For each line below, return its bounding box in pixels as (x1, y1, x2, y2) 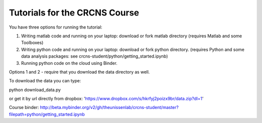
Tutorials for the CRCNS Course (9, 7, 139, 18)
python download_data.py (9, 87, 61, 92)
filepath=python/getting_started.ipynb (9, 111, 85, 117)
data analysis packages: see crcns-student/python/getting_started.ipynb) (21, 53, 168, 59)
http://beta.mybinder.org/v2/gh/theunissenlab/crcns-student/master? (39, 105, 179, 110)
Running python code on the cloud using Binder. (21, 60, 117, 66)
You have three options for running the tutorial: (9, 24, 103, 30)
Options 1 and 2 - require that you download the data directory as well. (9, 69, 150, 75)
